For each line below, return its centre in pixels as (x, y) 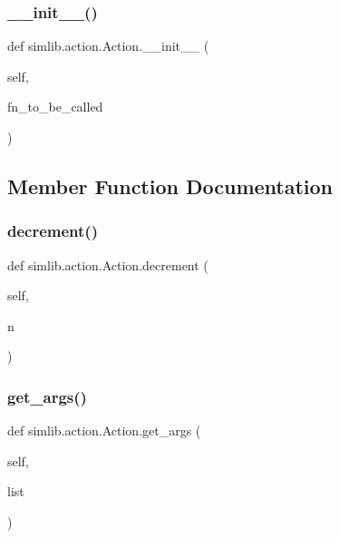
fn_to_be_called (55, 107)
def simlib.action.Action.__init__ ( (108, 46)
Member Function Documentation (170, 186)
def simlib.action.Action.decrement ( (108, 264)
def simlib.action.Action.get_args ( (104, 430)
